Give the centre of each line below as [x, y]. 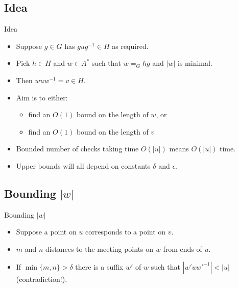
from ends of [183, 248]
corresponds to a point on [126, 232]
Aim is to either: [42, 97]
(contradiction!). [42, 279]
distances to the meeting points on [100, 248]
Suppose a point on [46, 232]
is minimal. [195, 63]
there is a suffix [99, 266]
